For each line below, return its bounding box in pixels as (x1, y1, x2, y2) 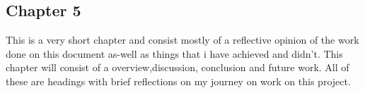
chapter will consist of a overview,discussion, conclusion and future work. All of (6, 60, 349, 75)
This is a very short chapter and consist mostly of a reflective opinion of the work (6, 32, 359, 47)
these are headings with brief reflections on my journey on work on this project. (6, 73, 351, 88)
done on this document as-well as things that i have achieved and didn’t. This (6, 46, 343, 61)
